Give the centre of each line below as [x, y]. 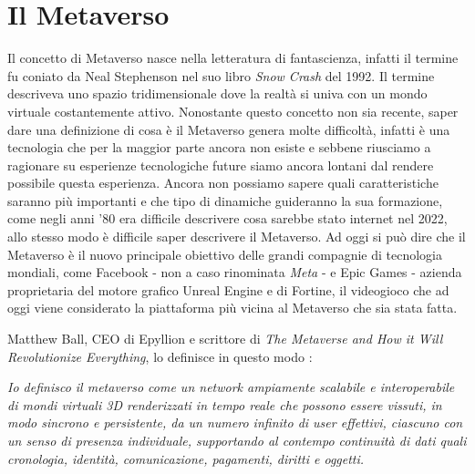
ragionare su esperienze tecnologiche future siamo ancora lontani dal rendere [221, 165]
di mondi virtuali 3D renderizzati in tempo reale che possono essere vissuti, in [225, 404]
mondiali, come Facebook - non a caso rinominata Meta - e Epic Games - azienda [235, 272]
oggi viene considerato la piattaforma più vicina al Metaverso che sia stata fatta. [232, 308]
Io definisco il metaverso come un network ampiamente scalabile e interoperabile [231, 387]
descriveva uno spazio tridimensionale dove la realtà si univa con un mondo [217, 93]
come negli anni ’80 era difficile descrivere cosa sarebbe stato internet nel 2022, [227, 218]
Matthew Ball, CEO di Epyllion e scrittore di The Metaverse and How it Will [225, 339]
